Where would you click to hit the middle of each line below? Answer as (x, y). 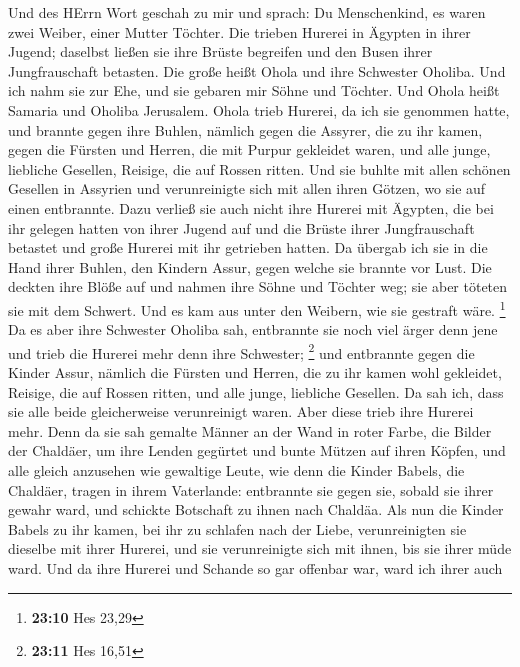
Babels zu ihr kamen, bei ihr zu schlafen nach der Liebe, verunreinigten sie (237, 528)
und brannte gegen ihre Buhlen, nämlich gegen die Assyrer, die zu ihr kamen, (245, 129)
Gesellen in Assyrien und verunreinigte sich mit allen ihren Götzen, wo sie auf (247, 188)
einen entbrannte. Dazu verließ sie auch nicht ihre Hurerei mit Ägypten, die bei (251, 207)
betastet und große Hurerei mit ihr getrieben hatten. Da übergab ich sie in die (248, 247)
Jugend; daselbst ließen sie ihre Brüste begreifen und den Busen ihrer (220, 51)
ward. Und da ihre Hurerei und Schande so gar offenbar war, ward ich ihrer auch (255, 567)
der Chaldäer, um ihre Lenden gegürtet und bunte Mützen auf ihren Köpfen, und (257, 450)
